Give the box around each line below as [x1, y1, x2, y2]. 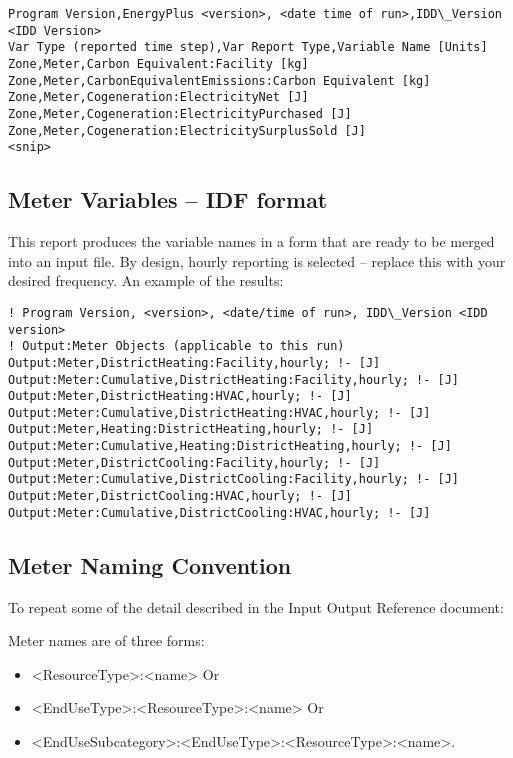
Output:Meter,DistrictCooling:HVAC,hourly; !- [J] [8, 489, 352, 504]
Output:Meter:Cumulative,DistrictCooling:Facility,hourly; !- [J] [8, 472, 460, 487]
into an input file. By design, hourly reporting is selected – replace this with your [8, 250, 506, 271]
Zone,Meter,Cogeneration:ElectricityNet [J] [8, 90, 309, 105]
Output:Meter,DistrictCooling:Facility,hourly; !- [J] [8, 455, 381, 470]
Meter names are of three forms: [8, 630, 205, 651]
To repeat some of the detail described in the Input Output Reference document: [8, 596, 504, 617]
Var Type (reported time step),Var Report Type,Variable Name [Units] [8, 40, 488, 55]
